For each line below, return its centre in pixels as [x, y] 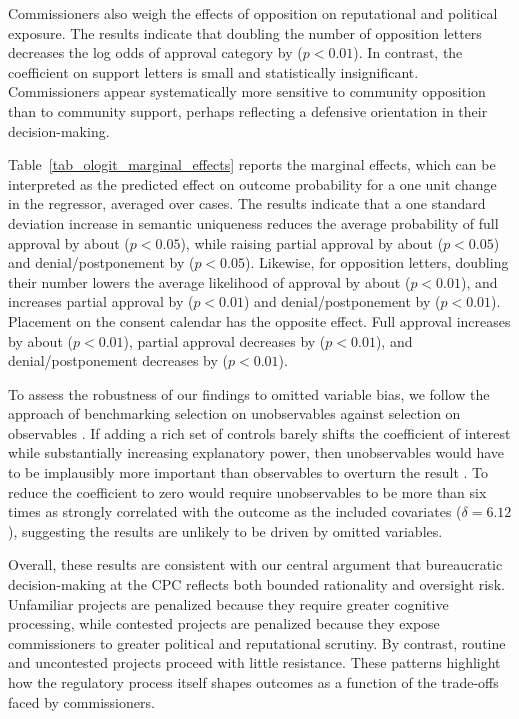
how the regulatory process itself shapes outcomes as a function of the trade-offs [253, 682]
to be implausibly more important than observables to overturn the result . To [248, 472]
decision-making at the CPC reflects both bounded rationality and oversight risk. [256, 584]
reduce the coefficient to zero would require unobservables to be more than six [247, 491]
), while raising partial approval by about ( [312, 242]
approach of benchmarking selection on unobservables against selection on [234, 413]
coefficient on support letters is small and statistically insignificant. [213, 71]
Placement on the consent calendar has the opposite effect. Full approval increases [259, 320]
